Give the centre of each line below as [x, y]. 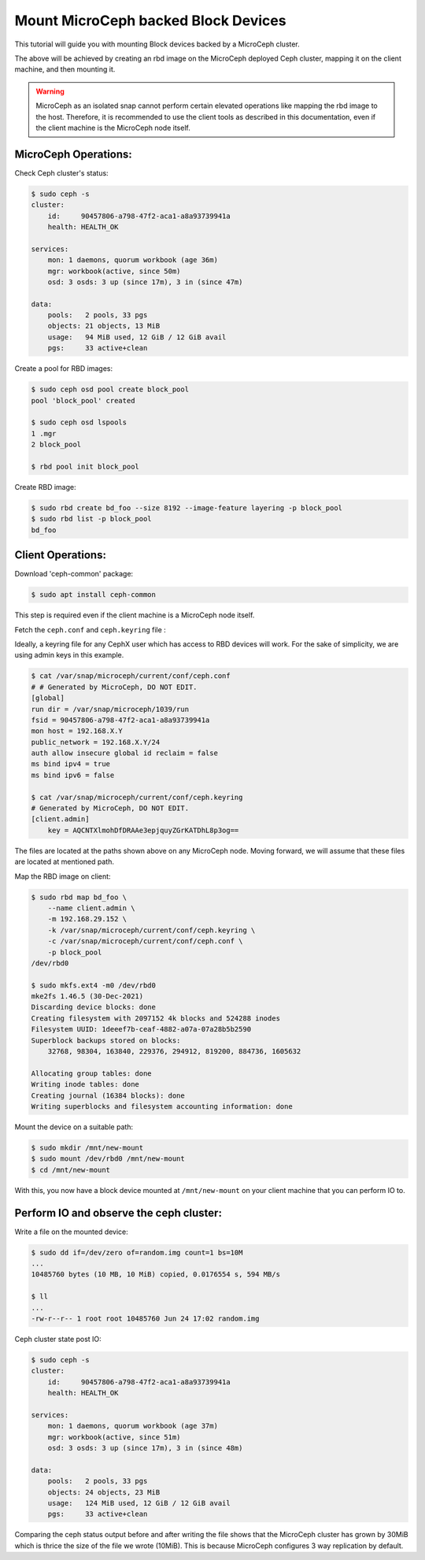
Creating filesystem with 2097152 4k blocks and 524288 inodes [156, 1018]
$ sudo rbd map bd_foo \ [79, 897]
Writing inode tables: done [85, 1084]
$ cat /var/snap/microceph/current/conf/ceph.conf [131, 676]
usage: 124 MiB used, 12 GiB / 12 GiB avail [139, 1503]
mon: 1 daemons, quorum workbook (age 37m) [133, 1426]
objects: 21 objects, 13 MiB [104, 326]
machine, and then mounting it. [65, 69]
